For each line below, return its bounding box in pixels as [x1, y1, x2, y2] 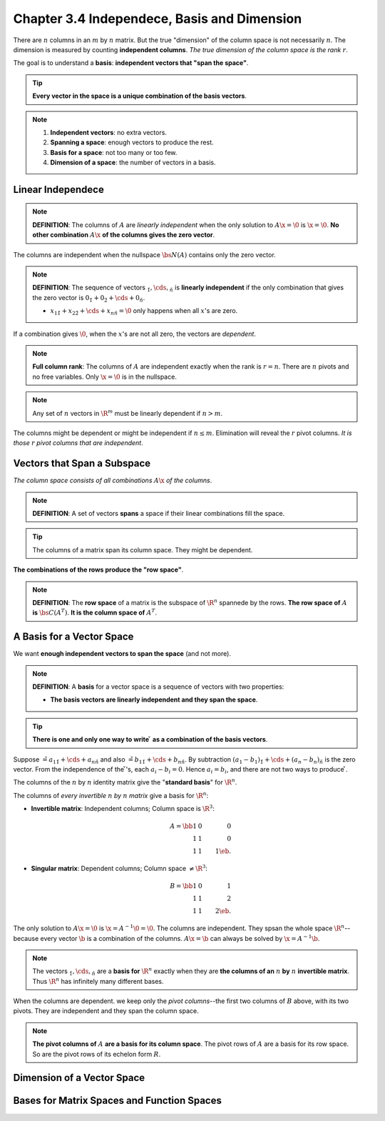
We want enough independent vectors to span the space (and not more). [13, 649, 232, 658]
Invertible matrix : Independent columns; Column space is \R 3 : [31, 804, 215, 813]
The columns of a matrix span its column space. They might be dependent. [32, 545, 253, 554]
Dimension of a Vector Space [13, 1072, 145, 1084]
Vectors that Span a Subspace [13, 457, 151, 469]
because [13, 934, 39, 942]
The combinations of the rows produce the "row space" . [13, 565, 184, 574]
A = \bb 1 [170, 822, 197, 830]
